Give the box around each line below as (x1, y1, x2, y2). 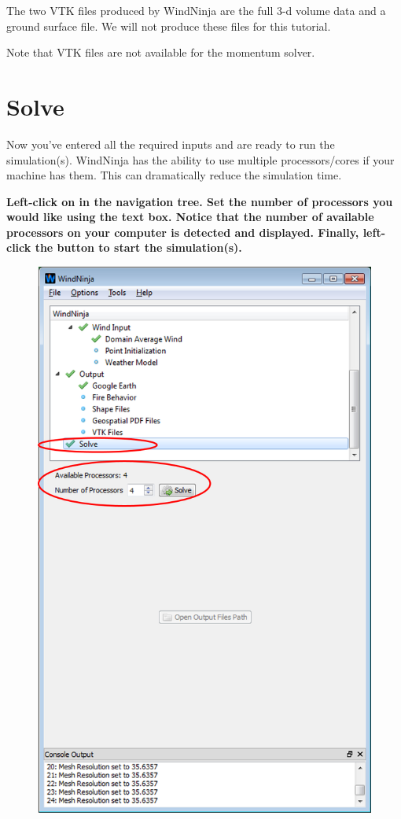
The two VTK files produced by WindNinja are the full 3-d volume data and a (6, 2, 386, 18)
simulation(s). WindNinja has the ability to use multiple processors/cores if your (6, 151, 395, 168)
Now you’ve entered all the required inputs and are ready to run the (6, 135, 335, 152)
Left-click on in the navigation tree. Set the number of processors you (6, 193, 393, 209)
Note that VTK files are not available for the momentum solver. (6, 44, 315, 61)
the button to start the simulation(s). (35, 239, 242, 256)
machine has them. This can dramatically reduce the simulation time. (6, 167, 342, 183)
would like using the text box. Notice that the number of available (6, 208, 374, 225)
